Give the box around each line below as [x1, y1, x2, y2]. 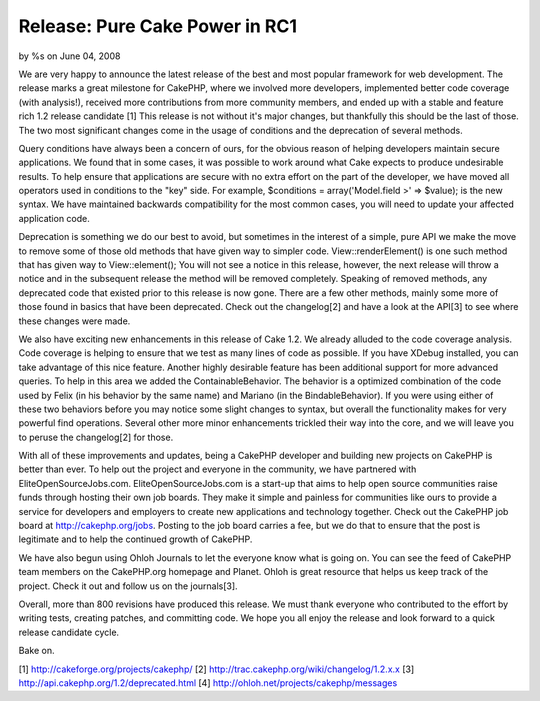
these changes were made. [18, 315, 131, 327]
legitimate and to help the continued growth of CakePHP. [18, 533, 253, 545]
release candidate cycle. [18, 626, 120, 638]
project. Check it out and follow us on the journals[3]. [18, 580, 239, 592]
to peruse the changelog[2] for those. [18, 431, 174, 443]
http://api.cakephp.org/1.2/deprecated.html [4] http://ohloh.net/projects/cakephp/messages [18, 676, 398, 689]
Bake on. [18, 645, 55, 657]
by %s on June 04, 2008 [18, 50, 121, 62]
